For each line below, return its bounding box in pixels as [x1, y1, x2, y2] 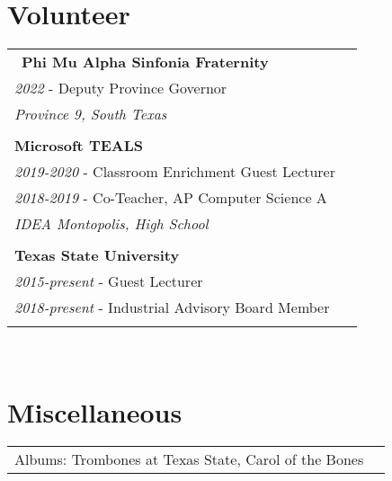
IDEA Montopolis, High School [14, 212, 209, 234]
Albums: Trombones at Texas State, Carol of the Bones [14, 449, 364, 470]
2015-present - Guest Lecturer [14, 270, 203, 291]
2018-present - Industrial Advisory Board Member [14, 296, 330, 317]
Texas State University [14, 244, 180, 265]
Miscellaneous [7, 393, 183, 430]
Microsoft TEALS [14, 134, 143, 156]
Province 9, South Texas [14, 102, 167, 124]
